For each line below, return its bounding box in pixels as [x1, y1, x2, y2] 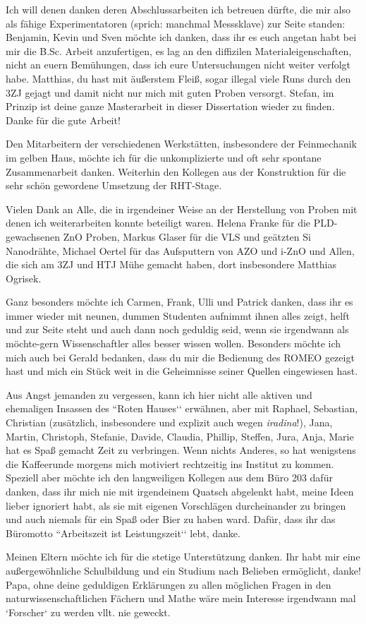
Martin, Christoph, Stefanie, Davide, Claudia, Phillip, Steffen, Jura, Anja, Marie [6, 428, 354, 443]
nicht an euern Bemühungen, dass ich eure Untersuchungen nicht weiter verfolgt [6, 57, 351, 72]
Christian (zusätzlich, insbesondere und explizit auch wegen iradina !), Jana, [6, 415, 333, 430]
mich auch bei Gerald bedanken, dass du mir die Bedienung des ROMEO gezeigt [6, 349, 355, 364]
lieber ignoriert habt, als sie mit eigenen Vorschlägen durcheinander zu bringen [6, 498, 346, 512]
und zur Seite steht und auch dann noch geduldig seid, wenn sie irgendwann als [6, 322, 349, 337]
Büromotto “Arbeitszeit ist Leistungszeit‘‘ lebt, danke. [6, 525, 240, 540]
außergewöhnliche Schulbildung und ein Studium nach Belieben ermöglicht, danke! [6, 563, 361, 577]
